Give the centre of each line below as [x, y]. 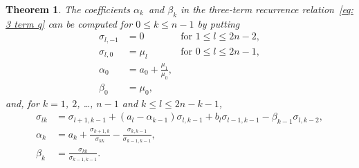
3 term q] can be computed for [69, 23]
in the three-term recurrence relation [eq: [267, 9]
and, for [22, 103]
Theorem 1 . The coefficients [68, 9]
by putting [219, 23]
